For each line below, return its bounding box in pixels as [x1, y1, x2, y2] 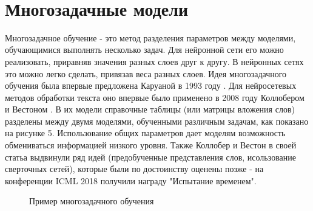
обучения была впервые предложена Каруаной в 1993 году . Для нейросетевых [5, 79, 297, 92]
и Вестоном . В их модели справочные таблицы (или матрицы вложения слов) [5, 103, 295, 116]
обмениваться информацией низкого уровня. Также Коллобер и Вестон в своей [5, 139, 297, 151]
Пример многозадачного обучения [29, 195, 154, 207]
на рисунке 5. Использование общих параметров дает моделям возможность [5, 126, 286, 139]
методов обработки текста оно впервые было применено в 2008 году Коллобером [5, 91, 305, 103]
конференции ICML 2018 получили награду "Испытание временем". [5, 174, 257, 187]
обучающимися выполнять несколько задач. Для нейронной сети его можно [5, 43, 284, 56]
